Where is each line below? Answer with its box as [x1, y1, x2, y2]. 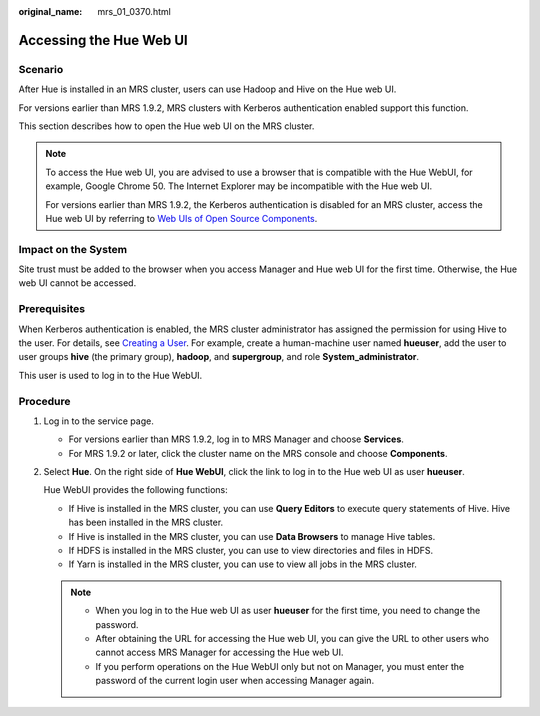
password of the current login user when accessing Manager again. [95, 675, 375, 687]
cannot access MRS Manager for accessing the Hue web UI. [95, 646, 344, 659]
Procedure [18, 394, 71, 408]
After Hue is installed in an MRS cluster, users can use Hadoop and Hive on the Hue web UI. [18, 83, 397, 95]
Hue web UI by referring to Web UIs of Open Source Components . [45, 212, 318, 224]
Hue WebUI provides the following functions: [43, 484, 229, 496]
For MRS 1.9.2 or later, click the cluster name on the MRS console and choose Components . [68, 447, 449, 459]
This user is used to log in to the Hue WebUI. [18, 369, 203, 381]
